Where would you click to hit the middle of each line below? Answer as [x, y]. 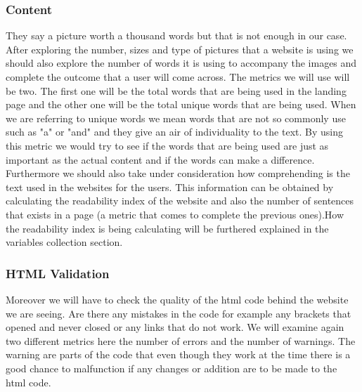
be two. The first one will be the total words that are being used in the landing [176, 90]
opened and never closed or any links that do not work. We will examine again [175, 327]
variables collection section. [64, 242]
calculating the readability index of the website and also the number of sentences [180, 201]
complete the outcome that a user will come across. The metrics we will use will [178, 77]
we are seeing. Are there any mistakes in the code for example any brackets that [179, 313]
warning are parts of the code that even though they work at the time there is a [178, 354]
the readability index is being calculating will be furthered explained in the [167, 228]
